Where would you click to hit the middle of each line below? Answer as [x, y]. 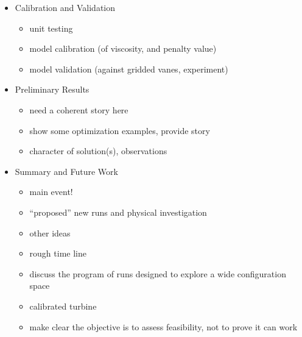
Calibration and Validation [65, 7]
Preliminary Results [52, 89]
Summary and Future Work [66, 171]
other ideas [50, 232]
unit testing [51, 28]
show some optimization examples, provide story [120, 130]
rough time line [58, 253]
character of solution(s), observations [98, 151]
